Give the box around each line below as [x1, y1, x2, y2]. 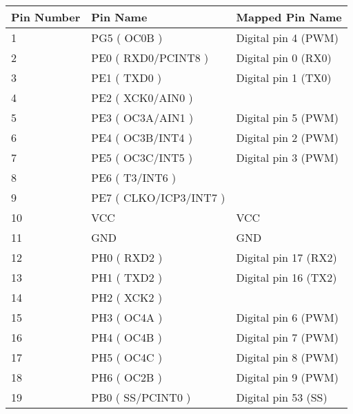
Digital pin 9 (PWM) [236, 369, 339, 385]
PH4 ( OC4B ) [91, 329, 162, 345]
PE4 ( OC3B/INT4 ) [91, 130, 193, 145]
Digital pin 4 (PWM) [236, 30, 339, 45]
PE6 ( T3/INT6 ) [91, 169, 176, 185]
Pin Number [11, 9, 81, 25]
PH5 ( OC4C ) [91, 349, 163, 365]
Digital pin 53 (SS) [236, 389, 327, 405]
